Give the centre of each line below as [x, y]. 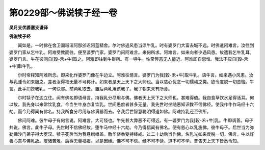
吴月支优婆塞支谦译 [28, 27]
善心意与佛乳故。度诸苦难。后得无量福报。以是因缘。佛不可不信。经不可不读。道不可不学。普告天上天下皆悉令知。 [125, 141]
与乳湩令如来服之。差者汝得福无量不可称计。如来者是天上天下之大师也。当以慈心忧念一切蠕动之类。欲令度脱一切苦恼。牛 [132, 82]
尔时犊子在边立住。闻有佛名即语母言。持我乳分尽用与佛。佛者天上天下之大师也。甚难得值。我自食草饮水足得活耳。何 [136, 98]
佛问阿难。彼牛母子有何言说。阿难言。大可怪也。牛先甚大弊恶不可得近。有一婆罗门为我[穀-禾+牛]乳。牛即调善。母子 [135, 121]
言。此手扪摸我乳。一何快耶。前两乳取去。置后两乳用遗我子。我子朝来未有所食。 [91, 89]
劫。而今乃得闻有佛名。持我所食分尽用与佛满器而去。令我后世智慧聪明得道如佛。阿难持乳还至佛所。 [110, 111]
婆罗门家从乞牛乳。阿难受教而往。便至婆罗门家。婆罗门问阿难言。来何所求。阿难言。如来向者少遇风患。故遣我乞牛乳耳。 [132, 52]
